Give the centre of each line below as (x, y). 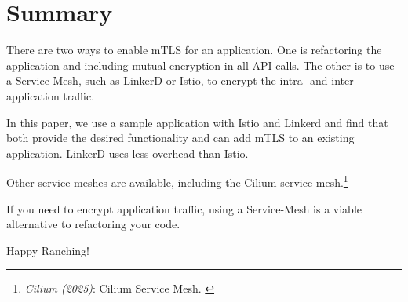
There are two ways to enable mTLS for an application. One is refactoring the (194, 50)
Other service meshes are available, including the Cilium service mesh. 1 (177, 181)
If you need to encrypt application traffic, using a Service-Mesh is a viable (184, 208)
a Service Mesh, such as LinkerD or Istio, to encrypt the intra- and (167, 80)
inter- (344, 80)
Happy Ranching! (48, 250)
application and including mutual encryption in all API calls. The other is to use (200, 65)
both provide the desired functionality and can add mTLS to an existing (180, 138)
